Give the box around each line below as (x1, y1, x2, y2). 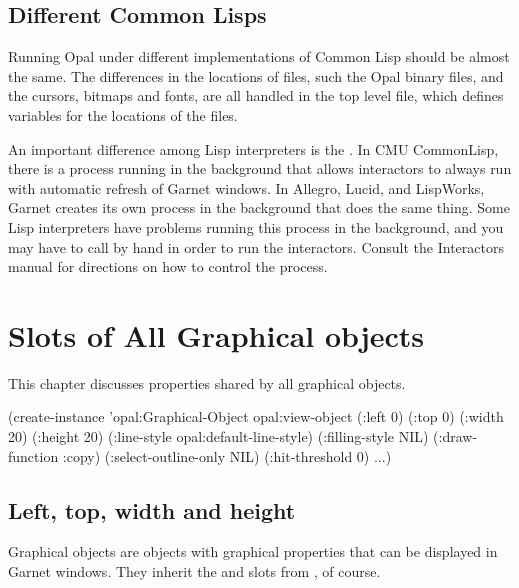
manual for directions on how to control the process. (8, 256, 328, 277)
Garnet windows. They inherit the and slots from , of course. (8, 561, 381, 582)
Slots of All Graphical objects (8, 314, 425, 355)
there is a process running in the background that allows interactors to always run (8, 158, 512, 179)
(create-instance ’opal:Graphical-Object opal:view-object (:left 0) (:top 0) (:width (8, 406, 504, 427)
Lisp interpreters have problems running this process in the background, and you (8, 216, 504, 237)
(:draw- (433, 426, 478, 447)
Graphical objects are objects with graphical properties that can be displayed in (8, 541, 498, 562)
